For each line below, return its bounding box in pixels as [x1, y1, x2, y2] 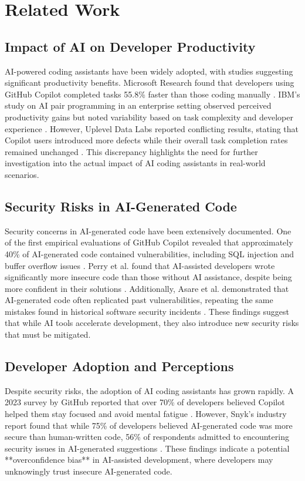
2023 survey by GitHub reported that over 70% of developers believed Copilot [5, 396, 285, 408]
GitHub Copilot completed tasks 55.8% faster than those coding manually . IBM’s [5, 88, 300, 100]
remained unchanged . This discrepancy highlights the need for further [5, 145, 258, 157]
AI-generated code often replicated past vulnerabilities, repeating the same [5, 294, 273, 306]
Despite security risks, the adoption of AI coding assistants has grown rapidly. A [5, 384, 294, 396]
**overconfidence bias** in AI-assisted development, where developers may [5, 453, 273, 466]
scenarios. [5, 168, 39, 180]
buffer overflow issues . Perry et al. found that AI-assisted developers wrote [5, 259, 275, 271]
